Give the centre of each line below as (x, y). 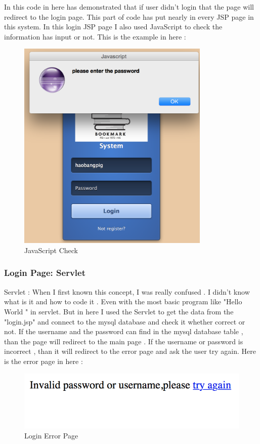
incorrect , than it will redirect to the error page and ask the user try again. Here (130, 351)
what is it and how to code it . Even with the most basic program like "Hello (123, 301)
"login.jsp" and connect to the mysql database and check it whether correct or (125, 321)
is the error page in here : (44, 361)
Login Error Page (51, 435)
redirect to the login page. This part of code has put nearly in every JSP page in (129, 16)
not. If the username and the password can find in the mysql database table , (124, 331)
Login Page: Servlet (45, 273)
